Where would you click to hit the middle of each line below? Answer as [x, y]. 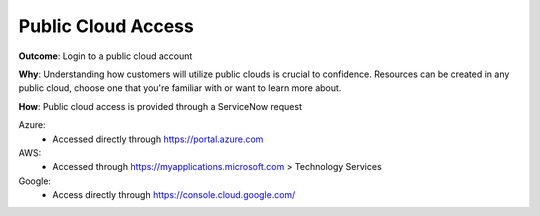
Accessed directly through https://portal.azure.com [158, 139]
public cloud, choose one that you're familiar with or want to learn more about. [180, 88]
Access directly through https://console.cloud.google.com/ [174, 195]
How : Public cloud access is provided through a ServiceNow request [160, 106]
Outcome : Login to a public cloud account [105, 56]
